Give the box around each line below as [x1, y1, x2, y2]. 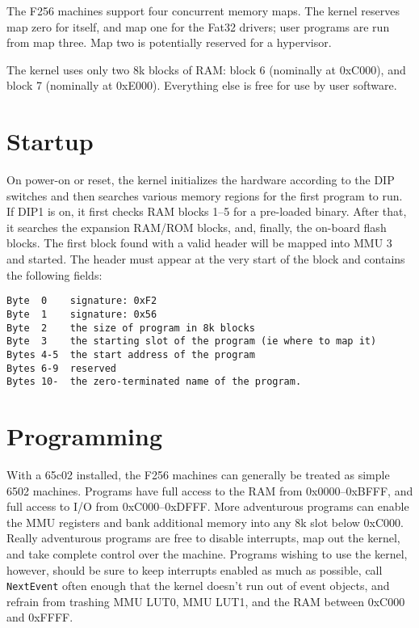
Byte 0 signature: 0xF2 [6, 295, 157, 307]
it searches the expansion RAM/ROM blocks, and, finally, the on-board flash [6, 218, 387, 235]
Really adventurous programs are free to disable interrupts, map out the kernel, [6, 529, 400, 546]
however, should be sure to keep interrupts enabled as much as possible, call [6, 561, 383, 578]
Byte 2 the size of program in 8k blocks [6, 322, 255, 334]
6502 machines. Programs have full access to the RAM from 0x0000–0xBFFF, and [6, 482, 413, 499]
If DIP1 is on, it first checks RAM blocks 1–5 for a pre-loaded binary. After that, [6, 203, 407, 220]
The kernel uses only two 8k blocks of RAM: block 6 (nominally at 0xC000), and [6, 61, 406, 78]
